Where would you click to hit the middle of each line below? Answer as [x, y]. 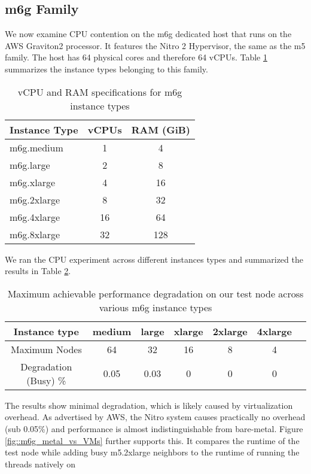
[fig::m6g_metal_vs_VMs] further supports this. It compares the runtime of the [152, 440]
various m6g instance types [155, 307]
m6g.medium [36, 147]
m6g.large [30, 165]
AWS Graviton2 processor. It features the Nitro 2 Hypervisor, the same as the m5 [155, 45]
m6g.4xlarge [35, 217]
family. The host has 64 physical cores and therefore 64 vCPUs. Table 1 [136, 57]
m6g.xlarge [33, 182]
